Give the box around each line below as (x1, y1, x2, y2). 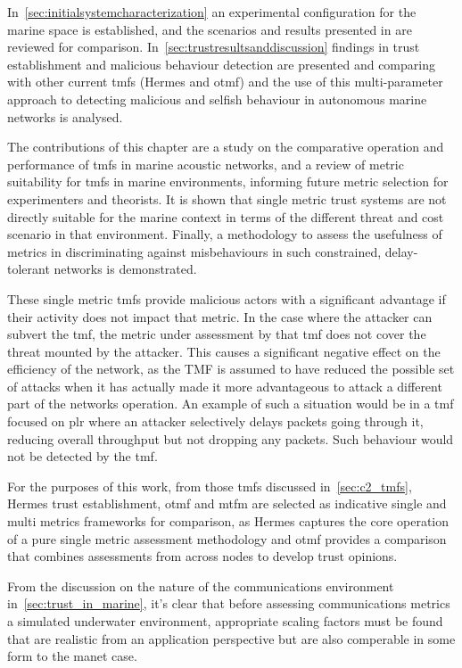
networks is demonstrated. (54, 260, 197, 278)
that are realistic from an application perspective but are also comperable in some (7, 629, 456, 647)
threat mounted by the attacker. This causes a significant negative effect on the (7, 342, 441, 360)
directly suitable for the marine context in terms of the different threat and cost (7, 207, 444, 226)
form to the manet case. (7, 647, 137, 665)
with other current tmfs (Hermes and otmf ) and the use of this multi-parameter (7, 72, 443, 91)
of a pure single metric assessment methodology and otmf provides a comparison (7, 529, 447, 548)
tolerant (7, 260, 50, 278)
